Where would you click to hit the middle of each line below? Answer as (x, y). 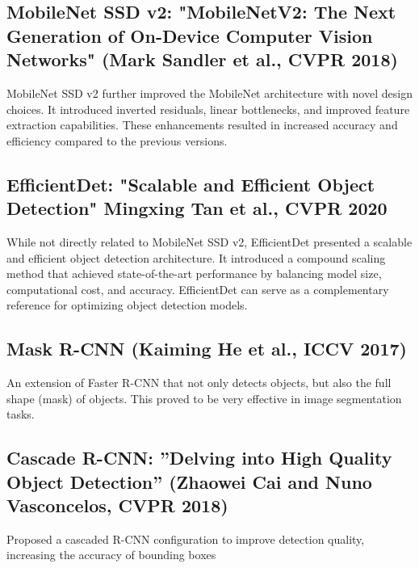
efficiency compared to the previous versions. (117, 140)
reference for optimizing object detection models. (127, 305)
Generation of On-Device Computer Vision (190, 35)
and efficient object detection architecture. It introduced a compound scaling (196, 257)
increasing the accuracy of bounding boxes (111, 555)
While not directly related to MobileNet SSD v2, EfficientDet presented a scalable (209, 241)
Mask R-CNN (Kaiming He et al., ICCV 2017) (207, 349)
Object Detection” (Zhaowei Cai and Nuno (189, 481)
